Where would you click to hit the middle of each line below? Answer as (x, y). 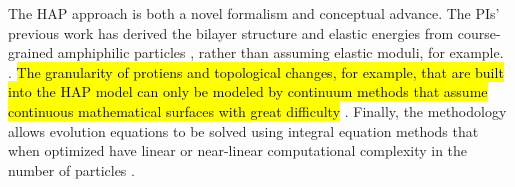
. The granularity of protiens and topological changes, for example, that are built (256, 71)
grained (31, 52)
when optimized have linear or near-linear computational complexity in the (238, 150)
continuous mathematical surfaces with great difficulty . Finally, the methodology (257, 110)
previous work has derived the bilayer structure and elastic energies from (231, 32)
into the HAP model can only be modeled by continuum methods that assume (248, 91)
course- (479, 32)
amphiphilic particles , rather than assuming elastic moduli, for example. (280, 52)
